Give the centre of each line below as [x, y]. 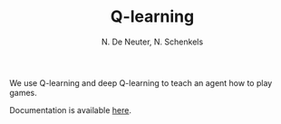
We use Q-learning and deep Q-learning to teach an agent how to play [141, 82]
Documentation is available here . [70, 110]
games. [24, 92]
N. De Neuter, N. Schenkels [152, 42]
